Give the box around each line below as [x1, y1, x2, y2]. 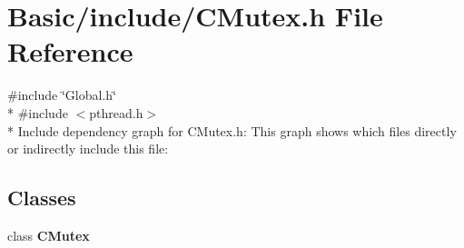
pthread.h [89, 103, 143, 122]
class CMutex [7, 225, 90, 244]
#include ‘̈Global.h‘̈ [7, 85, 116, 104]
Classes [7, 184, 76, 212]
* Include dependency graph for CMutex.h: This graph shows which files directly [7, 121, 457, 140]
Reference [7, 33, 133, 70]
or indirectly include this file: [7, 139, 169, 158]
